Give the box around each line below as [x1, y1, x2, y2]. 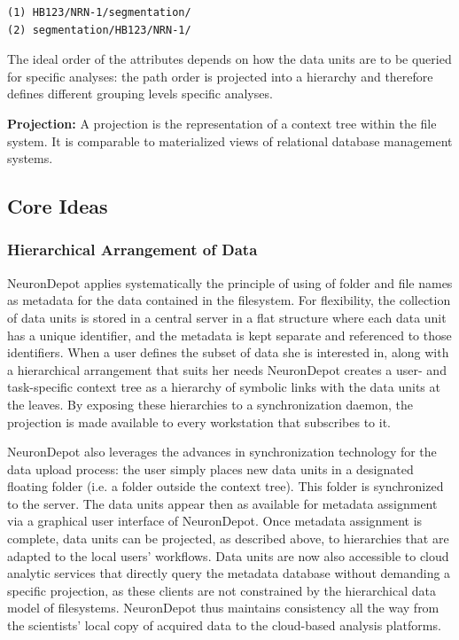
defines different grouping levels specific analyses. [7, 84, 273, 103]
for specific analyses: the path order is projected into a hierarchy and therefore [7, 66, 433, 85]
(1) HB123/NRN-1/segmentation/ [7, 6, 191, 19]
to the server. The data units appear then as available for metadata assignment [7, 494, 438, 512]
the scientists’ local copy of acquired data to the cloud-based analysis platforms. [7, 616, 441, 635]
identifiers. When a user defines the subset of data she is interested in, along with [7, 343, 449, 362]
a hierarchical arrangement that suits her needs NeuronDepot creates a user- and [7, 360, 447, 379]
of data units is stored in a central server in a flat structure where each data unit [7, 308, 447, 326]
